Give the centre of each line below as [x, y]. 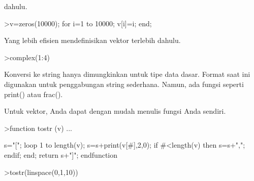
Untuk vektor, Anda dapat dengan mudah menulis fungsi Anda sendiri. [115, 111]
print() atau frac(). [34, 94]
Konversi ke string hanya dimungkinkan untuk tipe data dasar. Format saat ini [127, 74]
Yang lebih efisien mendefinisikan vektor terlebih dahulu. [92, 40]
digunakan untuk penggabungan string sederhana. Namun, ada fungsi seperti [124, 84]
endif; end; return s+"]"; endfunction [61, 154]
